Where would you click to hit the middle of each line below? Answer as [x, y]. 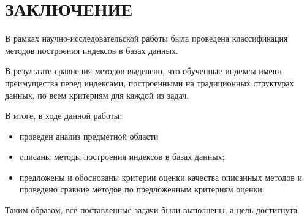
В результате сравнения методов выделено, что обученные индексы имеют [144, 71]
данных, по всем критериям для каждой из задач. [97, 95]
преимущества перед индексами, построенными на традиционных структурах [150, 82]
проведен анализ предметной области [89, 136]
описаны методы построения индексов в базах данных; [122, 157]
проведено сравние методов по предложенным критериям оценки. [142, 189]
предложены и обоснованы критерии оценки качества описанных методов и [161, 177]
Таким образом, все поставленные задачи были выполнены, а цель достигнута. [152, 210]
